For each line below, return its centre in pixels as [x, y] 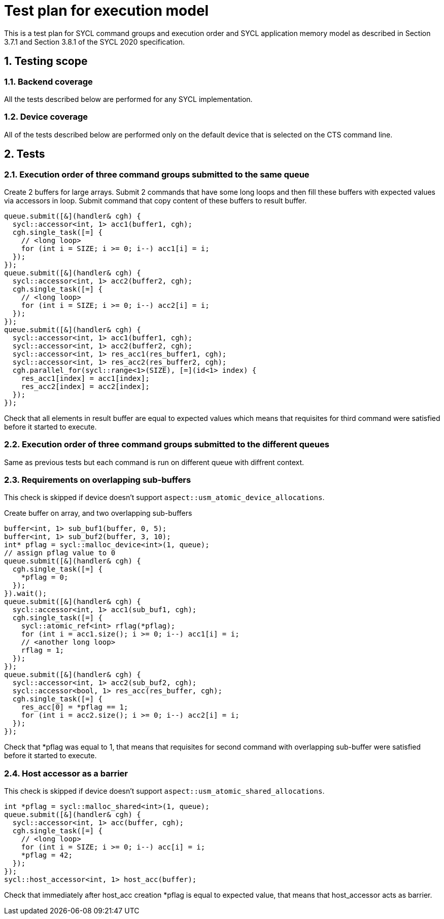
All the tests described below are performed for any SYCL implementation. [128, 99]
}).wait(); [26, 594]
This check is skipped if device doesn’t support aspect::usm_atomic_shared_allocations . [164, 791]
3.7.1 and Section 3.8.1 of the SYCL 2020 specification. [95, 42]
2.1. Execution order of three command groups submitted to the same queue [157, 174]
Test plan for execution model [107, 11]
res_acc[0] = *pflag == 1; [75, 707]
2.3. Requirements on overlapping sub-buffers [98, 480]
